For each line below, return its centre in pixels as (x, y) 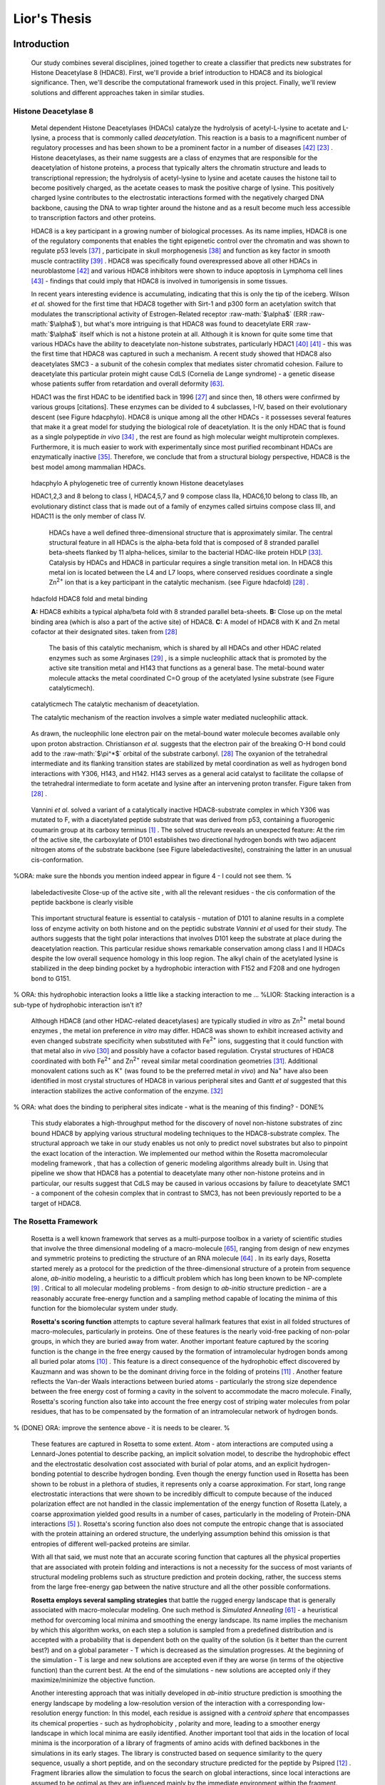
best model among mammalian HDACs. (88, 467)
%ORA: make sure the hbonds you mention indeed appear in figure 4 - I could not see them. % (153, 876)
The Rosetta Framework (56, 1222)
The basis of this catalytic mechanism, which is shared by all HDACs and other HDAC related (185, 648)
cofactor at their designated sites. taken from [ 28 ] (104, 632)
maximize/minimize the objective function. (93, 1680)
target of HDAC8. (56, 1203)
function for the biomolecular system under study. (104, 1308)
